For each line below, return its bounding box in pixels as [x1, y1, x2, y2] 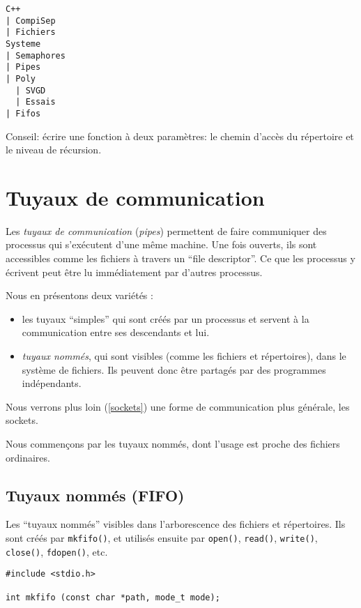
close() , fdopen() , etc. [6, 544, 108, 558]
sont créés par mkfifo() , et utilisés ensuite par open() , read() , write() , [6, 530, 318, 545]
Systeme [6, 38, 41, 49]
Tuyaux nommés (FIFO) [6, 484, 185, 506]
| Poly [6, 73, 36, 84]
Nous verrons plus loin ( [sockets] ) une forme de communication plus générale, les [6, 399, 350, 413]
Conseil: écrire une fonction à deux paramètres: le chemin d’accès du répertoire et [6, 128, 354, 143]
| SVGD [15, 85, 46, 96]
